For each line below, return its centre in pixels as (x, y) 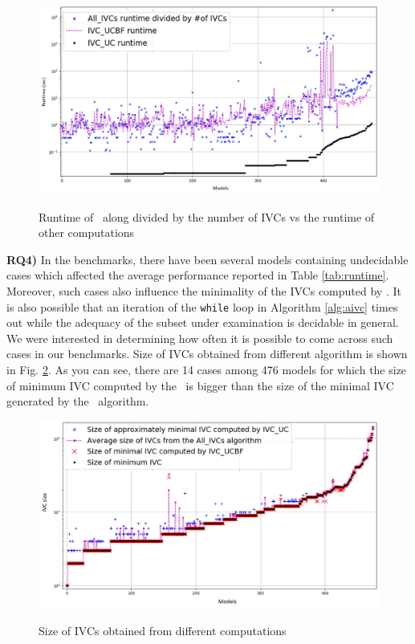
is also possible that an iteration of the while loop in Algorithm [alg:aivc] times (202, 306)
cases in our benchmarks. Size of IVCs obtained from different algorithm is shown (207, 354)
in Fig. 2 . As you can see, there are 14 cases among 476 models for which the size (207, 369)
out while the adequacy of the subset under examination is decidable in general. (203, 322)
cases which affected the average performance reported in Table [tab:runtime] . (198, 275)
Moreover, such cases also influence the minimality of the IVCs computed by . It (204, 290)
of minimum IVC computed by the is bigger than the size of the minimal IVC (200, 385)
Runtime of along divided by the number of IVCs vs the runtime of (207, 216)
